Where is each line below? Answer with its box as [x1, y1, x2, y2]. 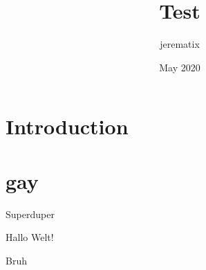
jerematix [160, 37, 200, 51]
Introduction [6, 112, 129, 141]
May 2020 [159, 60, 200, 74]
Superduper [6, 206, 55, 221]
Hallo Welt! [6, 230, 54, 244]
